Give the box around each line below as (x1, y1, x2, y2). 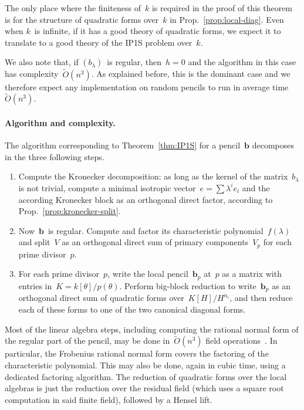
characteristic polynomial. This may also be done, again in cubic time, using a (5, 358, 286, 371)
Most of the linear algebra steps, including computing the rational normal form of (5, 323, 299, 335)
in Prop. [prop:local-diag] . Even (170, 13, 284, 25)
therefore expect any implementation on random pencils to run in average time (5, 80, 289, 93)
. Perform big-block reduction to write (119, 279, 256, 292)
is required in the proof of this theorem (151, 2, 293, 13)
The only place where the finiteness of (5, 2, 141, 13)
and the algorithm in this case (188, 56, 296, 68)
